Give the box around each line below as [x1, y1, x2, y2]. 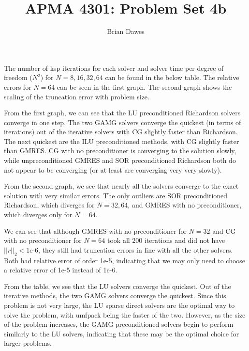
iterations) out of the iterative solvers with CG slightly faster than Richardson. [4, 127, 238, 137]
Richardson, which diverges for [4, 200, 95, 210]
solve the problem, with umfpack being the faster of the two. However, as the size [4, 309, 246, 319]
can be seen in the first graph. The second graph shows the [57, 81, 232, 92]
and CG [212, 225, 236, 236]
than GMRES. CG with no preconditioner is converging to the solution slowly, [4, 145, 236, 156]
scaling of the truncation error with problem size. [4, 91, 149, 101]
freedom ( [4, 72, 32, 82]
